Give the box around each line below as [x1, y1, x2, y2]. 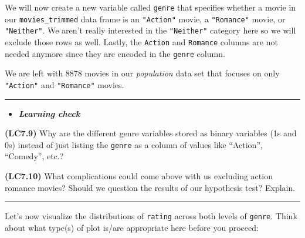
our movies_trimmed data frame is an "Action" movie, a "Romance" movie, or [5, 12, 286, 25]
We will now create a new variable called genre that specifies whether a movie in [5, 1, 296, 13]
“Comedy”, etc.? [5, 150, 64, 162]
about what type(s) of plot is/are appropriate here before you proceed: [5, 221, 259, 233]
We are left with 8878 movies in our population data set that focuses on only [5, 67, 280, 79]
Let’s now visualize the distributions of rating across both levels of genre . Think [5, 210, 297, 222]
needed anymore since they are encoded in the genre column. [5, 47, 225, 59]
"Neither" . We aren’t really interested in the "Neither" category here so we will [5, 24, 296, 36]
